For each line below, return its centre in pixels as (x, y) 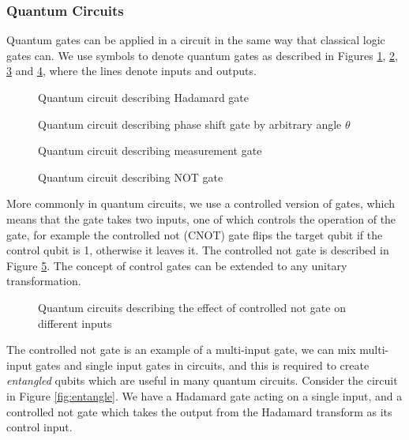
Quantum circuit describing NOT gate (131, 177)
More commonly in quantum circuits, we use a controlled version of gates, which (201, 203)
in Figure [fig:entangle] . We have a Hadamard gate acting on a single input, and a (204, 395)
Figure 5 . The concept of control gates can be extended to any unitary (177, 265)
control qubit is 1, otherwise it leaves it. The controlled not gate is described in (198, 250)
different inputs (75, 323)
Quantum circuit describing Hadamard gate (143, 97)
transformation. (44, 281)
